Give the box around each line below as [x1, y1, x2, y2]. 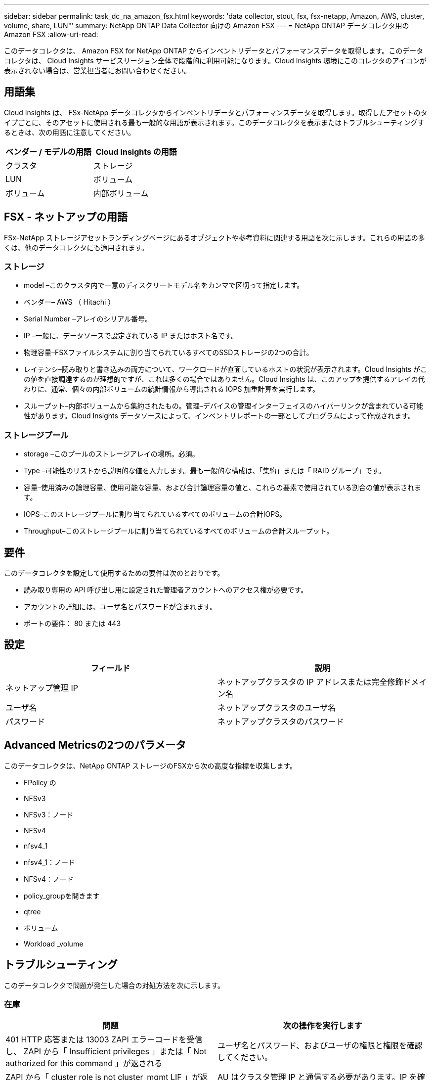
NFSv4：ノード [24, 874, 74, 883]
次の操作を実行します [283, 1021, 362, 1031]
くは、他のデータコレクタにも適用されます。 [4, 243, 149, 252]
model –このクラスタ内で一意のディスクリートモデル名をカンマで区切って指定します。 [24, 281, 304, 290]
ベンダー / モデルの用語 [5, 146, 91, 157]
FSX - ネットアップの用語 [4, 211, 128, 224]
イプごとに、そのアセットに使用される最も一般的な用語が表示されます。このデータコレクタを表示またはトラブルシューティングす [4, 118, 425, 127]
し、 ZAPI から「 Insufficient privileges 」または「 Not [5, 1046, 207, 1057]
